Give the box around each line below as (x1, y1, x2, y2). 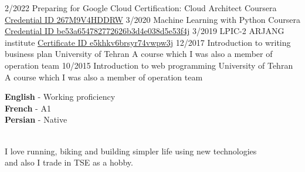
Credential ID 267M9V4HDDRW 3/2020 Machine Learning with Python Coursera (5, 13, 300, 25)
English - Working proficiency (5, 90, 116, 103)
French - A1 (5, 102, 51, 114)
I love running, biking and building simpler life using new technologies (5, 144, 257, 157)
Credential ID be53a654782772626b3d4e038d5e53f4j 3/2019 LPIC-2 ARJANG (5, 25, 284, 37)
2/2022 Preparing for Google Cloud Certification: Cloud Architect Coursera (5, 2, 277, 14)
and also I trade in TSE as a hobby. (5, 156, 133, 168)
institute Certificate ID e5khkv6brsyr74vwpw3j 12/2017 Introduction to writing (5, 36, 291, 48)
